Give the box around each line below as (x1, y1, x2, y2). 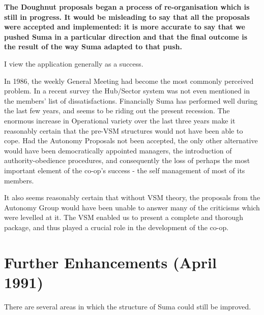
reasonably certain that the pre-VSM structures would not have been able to (4, 125, 243, 136)
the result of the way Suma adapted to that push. (4, 41, 182, 52)
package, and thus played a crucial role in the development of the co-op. (4, 222, 229, 232)
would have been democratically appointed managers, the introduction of (4, 145, 232, 155)
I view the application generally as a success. (4, 58, 143, 69)
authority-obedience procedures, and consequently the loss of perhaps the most (4, 155, 250, 166)
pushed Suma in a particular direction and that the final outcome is (4, 31, 248, 42)
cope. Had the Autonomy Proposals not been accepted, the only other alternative (4, 135, 258, 146)
